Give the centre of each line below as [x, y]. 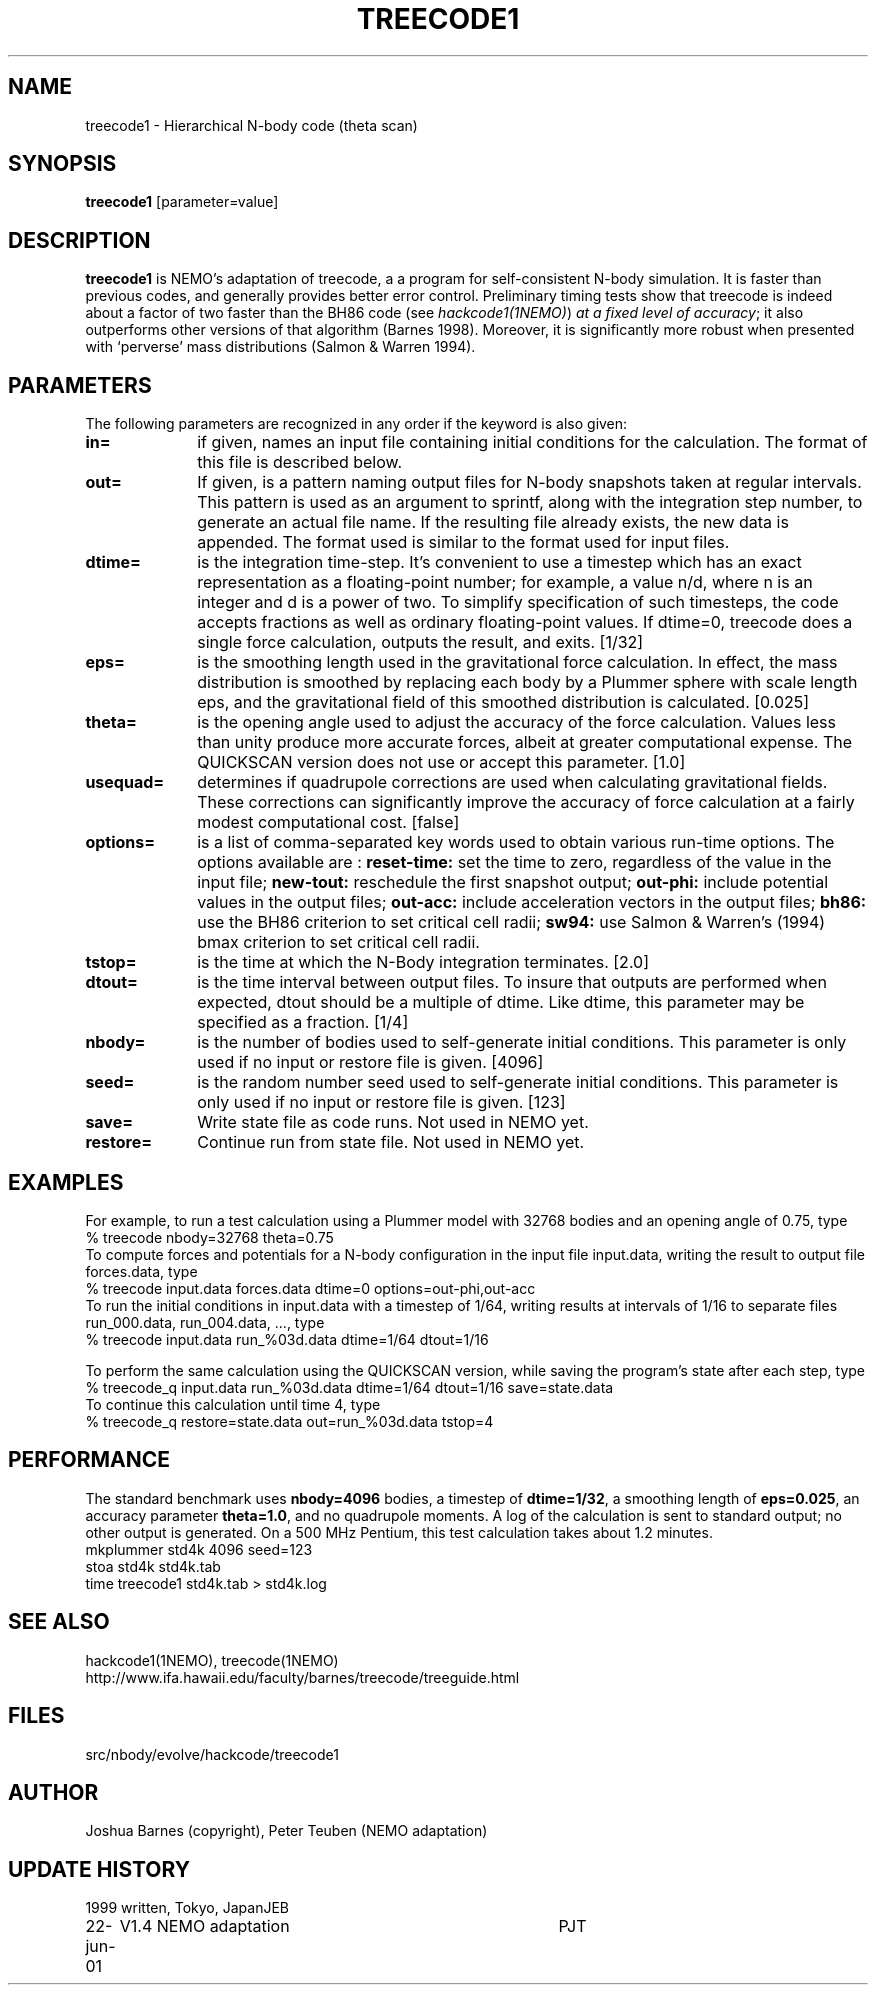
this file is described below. [300, 462]
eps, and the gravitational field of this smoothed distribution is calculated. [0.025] [503, 702]
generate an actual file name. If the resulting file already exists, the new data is [493, 522]
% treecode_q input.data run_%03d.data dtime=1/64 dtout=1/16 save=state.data [349, 1387]
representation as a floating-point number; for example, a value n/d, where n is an [505, 582]
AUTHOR [53, 1792]
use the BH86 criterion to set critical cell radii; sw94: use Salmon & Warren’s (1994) [511, 922]
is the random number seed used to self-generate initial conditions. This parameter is [518, 1082]
